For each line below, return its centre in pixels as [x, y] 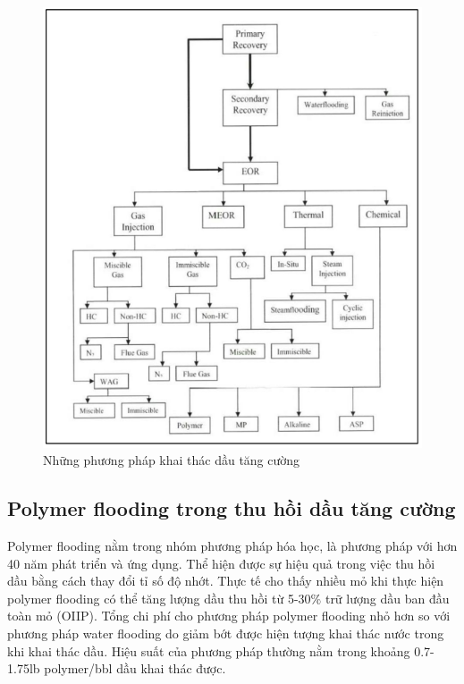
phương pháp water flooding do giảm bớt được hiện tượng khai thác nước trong [226, 633]
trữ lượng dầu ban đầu [387, 598]
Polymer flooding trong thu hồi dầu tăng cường [232, 508]
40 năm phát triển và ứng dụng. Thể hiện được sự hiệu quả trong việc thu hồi [221, 563]
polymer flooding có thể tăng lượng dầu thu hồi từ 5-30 [159, 598]
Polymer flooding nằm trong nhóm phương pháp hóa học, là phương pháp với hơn [232, 545]
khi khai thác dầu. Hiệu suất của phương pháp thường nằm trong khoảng [209, 650]
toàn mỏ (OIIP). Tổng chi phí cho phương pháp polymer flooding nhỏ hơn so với [229, 616]
